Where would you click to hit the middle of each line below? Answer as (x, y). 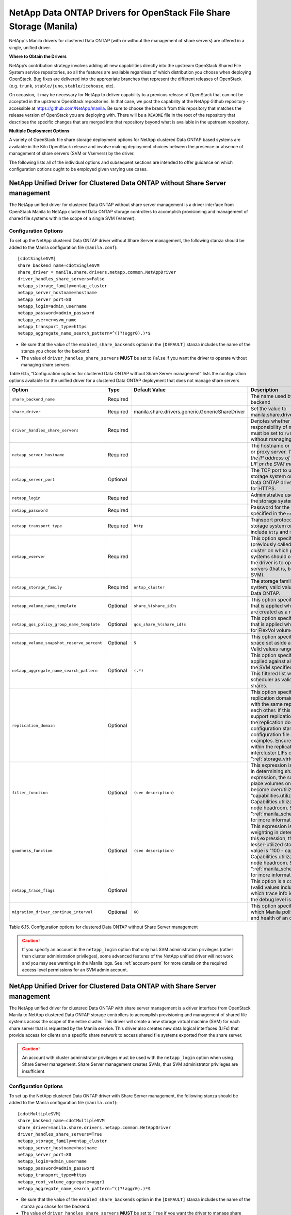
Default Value (150, 390)
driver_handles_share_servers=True (60, 1134)
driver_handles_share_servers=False (61, 279)
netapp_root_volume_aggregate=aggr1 (61, 1182)
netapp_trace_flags (33, 890)
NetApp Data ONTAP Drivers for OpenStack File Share (120, 13)
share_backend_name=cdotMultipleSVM (61, 1121)
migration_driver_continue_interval (52, 912)
